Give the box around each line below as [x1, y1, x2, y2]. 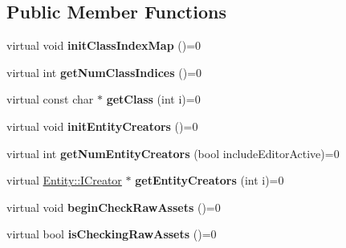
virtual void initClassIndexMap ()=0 [6, 37, 201, 54]
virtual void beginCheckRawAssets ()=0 [6, 198, 221, 215]
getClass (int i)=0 [106, 91, 201, 108]
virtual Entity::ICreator [6, 172, 122, 189]
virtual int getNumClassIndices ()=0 [6, 63, 202, 80]
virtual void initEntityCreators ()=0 [6, 117, 198, 134]
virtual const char [6, 91, 94, 108]
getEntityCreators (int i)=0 [135, 172, 284, 189]
